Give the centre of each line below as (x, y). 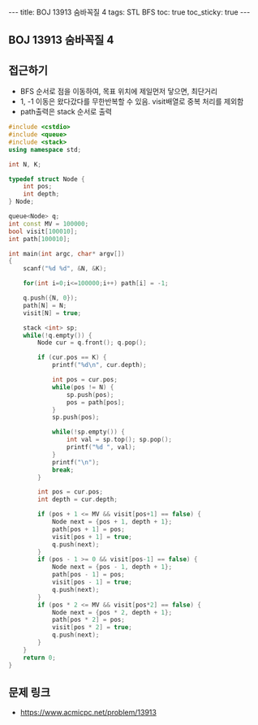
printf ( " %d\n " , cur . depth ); (99, 365)
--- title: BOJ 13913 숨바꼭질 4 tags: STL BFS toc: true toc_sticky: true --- (129, 12)
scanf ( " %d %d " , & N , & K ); (65, 269)
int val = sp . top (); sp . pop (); (119, 440)
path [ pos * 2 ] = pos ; (88, 620)
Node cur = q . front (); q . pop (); (92, 343)
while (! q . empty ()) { (58, 335)
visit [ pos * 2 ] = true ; (92, 628)
